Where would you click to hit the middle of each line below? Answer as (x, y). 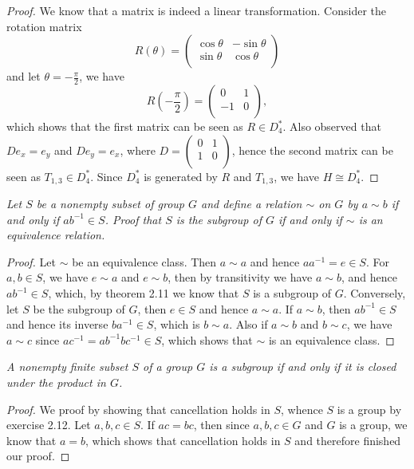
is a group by (369, 409)
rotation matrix (44, 26)
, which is (177, 324)
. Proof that (133, 219)
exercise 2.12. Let (49, 425)
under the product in (56, 382)
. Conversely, (375, 293)
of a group (168, 367)
